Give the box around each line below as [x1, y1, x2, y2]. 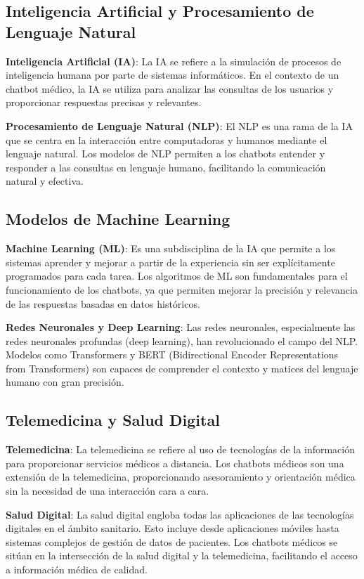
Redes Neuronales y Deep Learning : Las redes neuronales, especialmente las [6, 320, 356, 334]
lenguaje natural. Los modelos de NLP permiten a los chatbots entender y [6, 146, 325, 161]
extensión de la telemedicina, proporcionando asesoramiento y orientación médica [6, 469, 356, 484]
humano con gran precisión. [6, 375, 124, 389]
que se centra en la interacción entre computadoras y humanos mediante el [6, 132, 327, 147]
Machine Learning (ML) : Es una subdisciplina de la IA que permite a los [6, 241, 336, 256]
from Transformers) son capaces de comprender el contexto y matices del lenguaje [6, 360, 358, 375]
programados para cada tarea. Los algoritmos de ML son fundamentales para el [6, 268, 348, 283]
